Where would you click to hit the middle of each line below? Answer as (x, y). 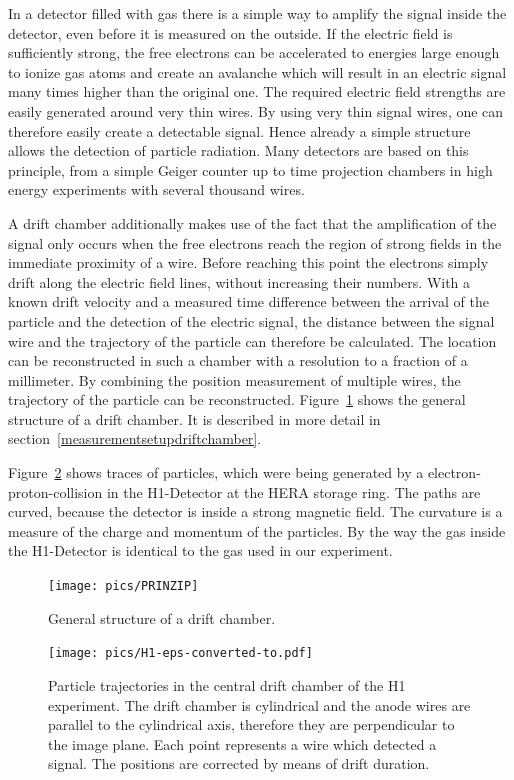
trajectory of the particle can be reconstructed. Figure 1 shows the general (237, 399)
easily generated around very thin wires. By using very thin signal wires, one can (256, 110)
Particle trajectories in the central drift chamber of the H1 (227, 684)
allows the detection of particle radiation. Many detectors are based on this (238, 150)
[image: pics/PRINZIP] (123, 586)
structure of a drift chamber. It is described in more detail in (194, 418)
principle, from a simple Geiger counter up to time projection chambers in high (250, 169)
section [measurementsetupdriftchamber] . (135, 438)
